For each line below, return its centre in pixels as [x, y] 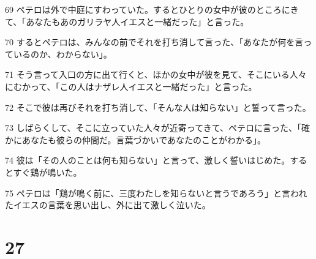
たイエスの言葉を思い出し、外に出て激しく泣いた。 [108, 205]
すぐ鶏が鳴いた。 [47, 172]
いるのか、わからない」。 [62, 54]
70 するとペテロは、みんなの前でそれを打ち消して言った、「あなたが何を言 [154, 42]
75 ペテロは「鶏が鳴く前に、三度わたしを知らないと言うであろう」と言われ [156, 193]
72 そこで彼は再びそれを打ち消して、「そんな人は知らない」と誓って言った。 [158, 107]
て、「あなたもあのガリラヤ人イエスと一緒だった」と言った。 [127, 21]
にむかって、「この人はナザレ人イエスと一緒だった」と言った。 [131, 86]
